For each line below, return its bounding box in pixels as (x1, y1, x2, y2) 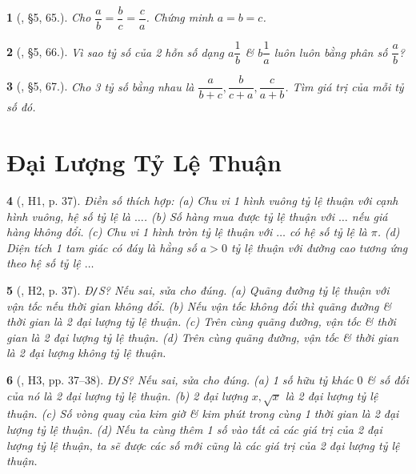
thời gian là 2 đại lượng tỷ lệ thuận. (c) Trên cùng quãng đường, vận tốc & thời (6, 313, 396, 330)
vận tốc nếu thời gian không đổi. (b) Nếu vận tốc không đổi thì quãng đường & (6, 297, 392, 314)
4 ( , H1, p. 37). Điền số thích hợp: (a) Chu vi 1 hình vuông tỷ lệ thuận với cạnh (6, 191, 398, 208)
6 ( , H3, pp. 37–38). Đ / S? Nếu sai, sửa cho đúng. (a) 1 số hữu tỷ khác (6, 371, 354, 388)
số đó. (6, 98, 36, 115)
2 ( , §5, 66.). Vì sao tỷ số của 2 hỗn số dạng (6, 43, 225, 60)
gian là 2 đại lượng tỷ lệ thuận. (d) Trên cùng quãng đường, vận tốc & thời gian (6, 328, 399, 345)
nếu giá (351, 207, 388, 224)
